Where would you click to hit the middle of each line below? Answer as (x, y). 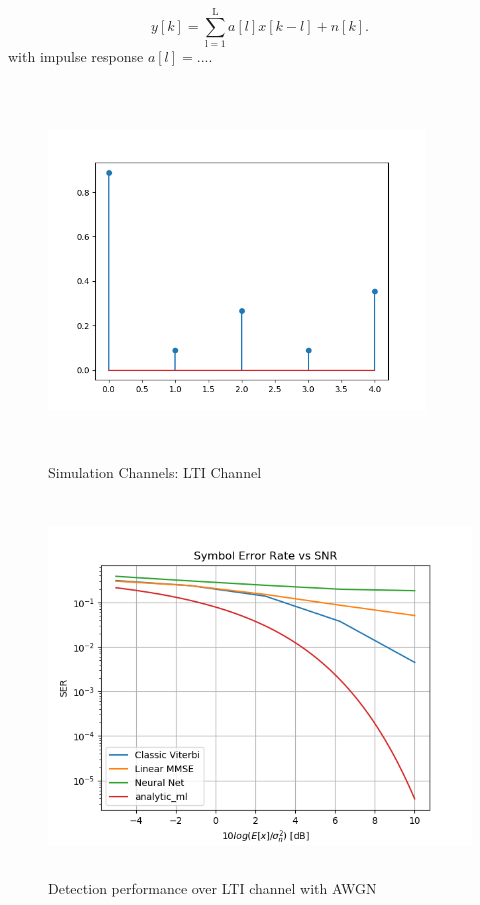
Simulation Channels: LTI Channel (155, 472)
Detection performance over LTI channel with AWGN (212, 888)
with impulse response (76, 56)
